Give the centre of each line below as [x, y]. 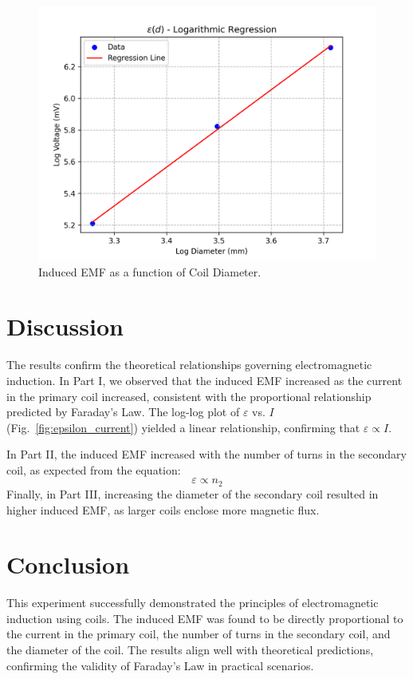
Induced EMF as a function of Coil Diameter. [150, 271]
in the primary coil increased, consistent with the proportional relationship [189, 396]
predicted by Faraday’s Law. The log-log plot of [123, 412]
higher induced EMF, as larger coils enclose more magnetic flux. [163, 509]
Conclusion [68, 564]
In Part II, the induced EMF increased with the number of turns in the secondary [206, 454]
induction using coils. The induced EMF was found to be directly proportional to [205, 618]
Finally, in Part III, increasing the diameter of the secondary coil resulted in [193, 493]
